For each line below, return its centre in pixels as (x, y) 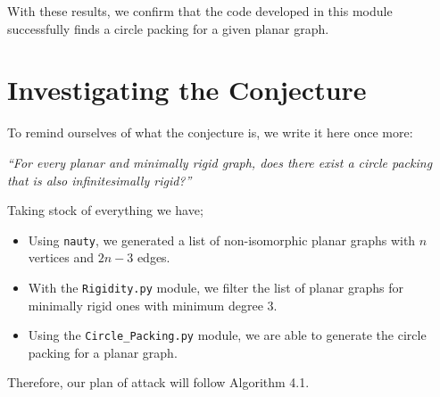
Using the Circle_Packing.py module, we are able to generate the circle (227, 335)
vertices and (61, 257)
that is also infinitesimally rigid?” (100, 180)
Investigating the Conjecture (187, 90)
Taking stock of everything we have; (105, 210)
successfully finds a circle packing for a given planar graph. (168, 28)
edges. (154, 257)
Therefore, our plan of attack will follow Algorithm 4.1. (158, 382)
